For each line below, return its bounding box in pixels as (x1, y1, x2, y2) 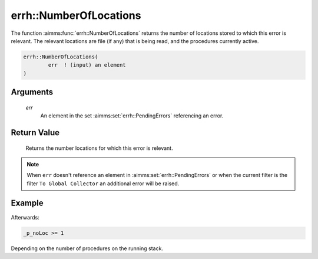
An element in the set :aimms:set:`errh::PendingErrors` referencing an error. (40, 112, 224, 119)
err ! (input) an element (48, 62, 126, 68)
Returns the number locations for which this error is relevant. (25, 145, 173, 152)
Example (11, 198, 44, 208)
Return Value (11, 127, 60, 137)
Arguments (11, 87, 54, 97)
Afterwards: (11, 214, 39, 221)
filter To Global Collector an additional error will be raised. (26, 180, 180, 187)
